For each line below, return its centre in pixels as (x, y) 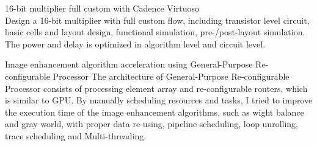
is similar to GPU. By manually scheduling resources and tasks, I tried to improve (159, 100)
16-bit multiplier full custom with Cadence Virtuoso (102, 8)
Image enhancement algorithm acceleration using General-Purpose (129, 64)
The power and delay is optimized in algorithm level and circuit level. (135, 43)
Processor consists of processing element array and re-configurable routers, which (156, 88)
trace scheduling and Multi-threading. (76, 135)
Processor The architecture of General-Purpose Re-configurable (171, 76)
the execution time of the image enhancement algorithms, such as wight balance (155, 112)
